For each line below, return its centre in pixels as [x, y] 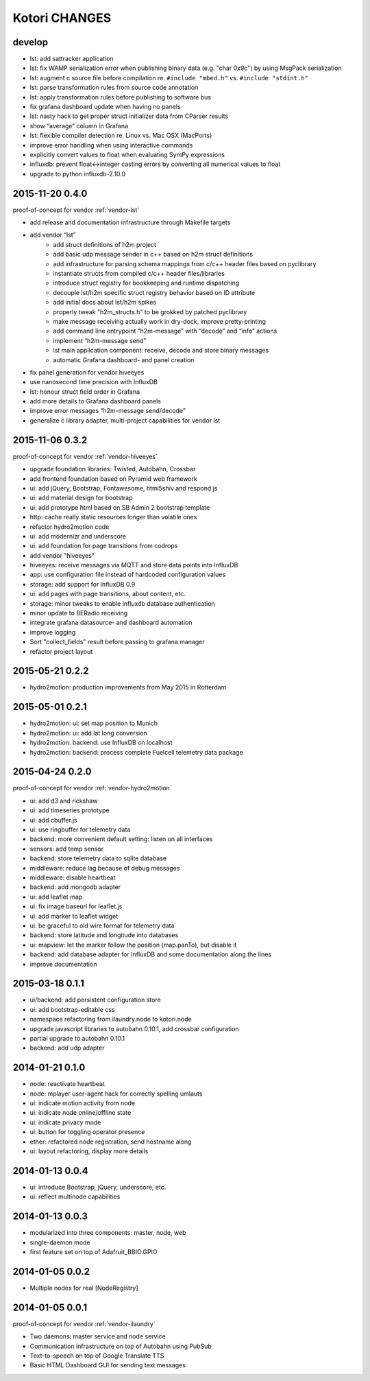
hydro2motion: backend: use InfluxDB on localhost [101, 743]
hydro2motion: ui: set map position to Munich [94, 723]
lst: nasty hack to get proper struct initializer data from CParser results [129, 116]
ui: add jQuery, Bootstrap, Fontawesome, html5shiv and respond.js [124, 488]
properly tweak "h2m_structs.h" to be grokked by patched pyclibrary [150, 311]
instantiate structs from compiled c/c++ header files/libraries [139, 273]
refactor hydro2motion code [70, 527]
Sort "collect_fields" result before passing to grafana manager [117, 642]
